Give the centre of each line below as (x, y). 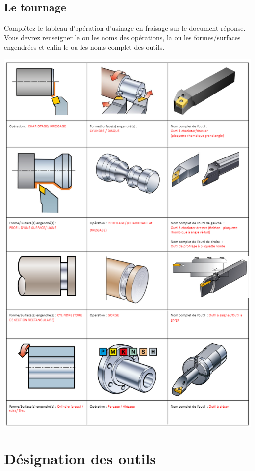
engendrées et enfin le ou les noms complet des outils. (84, 47)
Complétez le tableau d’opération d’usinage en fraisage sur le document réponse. (125, 28)
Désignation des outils (80, 458)
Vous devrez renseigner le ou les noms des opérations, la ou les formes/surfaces (122, 37)
